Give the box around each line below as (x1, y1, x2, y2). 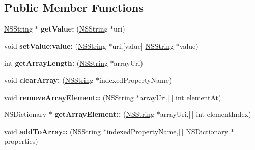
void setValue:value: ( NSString (4, 40, 106, 51)
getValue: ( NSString (41, 23, 108, 34)
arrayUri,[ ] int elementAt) (139, 92, 221, 102)
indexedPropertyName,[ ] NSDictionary (106, 126, 229, 136)
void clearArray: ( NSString (4, 74, 94, 85)
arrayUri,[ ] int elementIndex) (160, 109, 251, 119)
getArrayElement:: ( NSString (54, 109, 155, 119)
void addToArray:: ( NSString (4, 126, 101, 136)
